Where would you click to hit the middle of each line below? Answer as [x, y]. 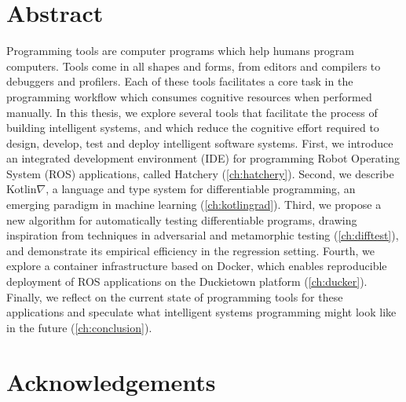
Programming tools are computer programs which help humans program [180, 51]
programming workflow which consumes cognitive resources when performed [189, 96]
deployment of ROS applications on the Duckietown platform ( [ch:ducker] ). [187, 281]
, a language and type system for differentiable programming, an [201, 189]
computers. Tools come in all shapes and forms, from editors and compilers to [194, 66]
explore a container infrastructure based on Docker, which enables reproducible [197, 266]
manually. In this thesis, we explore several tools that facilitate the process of [192, 112]
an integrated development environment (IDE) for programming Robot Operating [203, 158]
